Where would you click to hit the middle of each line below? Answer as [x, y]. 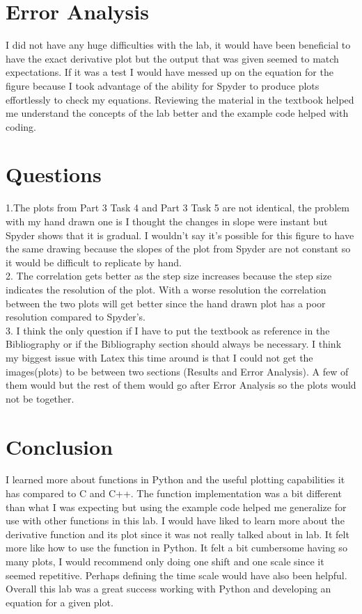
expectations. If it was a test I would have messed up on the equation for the [170, 72]
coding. [21, 126]
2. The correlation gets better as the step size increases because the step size [169, 276]
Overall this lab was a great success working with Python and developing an [168, 589]
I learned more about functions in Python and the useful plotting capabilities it [175, 479]
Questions [54, 174]
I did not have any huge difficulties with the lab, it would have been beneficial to [178, 45]
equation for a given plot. [60, 602]
